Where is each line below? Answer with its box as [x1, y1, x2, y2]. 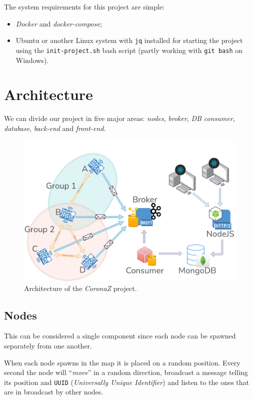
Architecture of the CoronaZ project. [24, 282, 137, 293]
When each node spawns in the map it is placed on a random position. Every [4, 357, 240, 367]
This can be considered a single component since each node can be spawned [4, 330, 236, 341]
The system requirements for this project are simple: [4, 1, 164, 11]
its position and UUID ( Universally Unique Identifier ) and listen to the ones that [4, 376, 249, 387]
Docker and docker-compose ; [15, 18, 102, 28]
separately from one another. [4, 340, 92, 350]
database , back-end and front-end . [4, 122, 106, 133]
